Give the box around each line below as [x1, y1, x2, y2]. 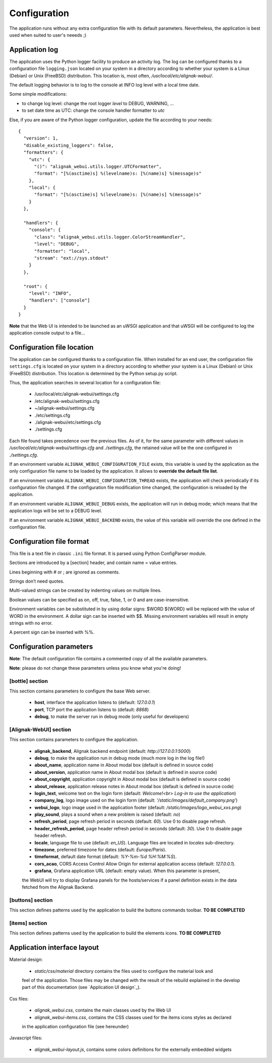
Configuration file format [9, 537, 89, 546]
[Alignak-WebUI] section [9, 726, 72, 733]
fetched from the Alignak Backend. [22, 884, 94, 890]
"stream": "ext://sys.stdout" [34, 255, 109, 261]
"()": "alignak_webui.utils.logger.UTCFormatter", [34, 164, 162, 169]
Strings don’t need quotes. [9, 578, 65, 584]
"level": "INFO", [28, 290, 72, 296]
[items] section [9, 919, 47, 927]
